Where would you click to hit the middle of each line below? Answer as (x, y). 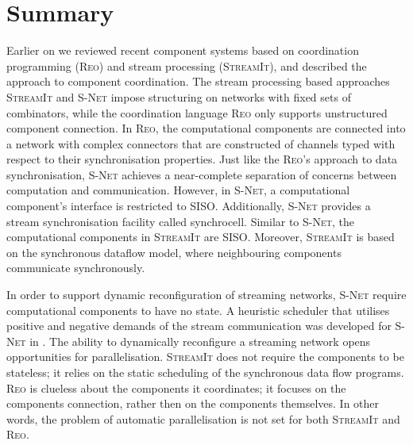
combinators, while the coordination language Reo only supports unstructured (197, 112)
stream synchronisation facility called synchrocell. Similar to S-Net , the (181, 221)
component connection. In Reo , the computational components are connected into (206, 128)
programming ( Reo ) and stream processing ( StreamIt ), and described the (187, 65)
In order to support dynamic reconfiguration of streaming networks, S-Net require (206, 295)
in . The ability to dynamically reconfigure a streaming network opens (200, 341)
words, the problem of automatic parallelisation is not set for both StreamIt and (203, 418)
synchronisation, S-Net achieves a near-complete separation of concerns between (202, 174)
